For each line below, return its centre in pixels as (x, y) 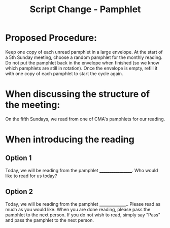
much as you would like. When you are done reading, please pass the (78, 209)
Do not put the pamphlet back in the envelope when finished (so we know (82, 62)
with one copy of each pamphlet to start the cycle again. (64, 73)
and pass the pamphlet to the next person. (50, 220)
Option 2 (19, 192)
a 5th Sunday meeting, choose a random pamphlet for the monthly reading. (84, 57)
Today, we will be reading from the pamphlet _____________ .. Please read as (83, 204)
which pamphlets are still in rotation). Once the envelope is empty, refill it (81, 68)
